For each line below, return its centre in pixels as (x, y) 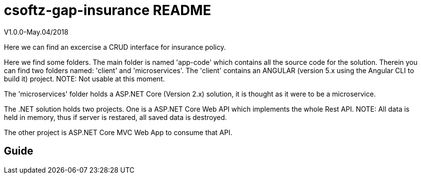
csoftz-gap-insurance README (108, 10)
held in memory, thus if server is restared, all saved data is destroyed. (115, 117)
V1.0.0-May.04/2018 (36, 32)
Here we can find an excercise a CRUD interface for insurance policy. (115, 47)
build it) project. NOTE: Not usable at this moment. (84, 79)
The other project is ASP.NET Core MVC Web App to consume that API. (118, 132)
